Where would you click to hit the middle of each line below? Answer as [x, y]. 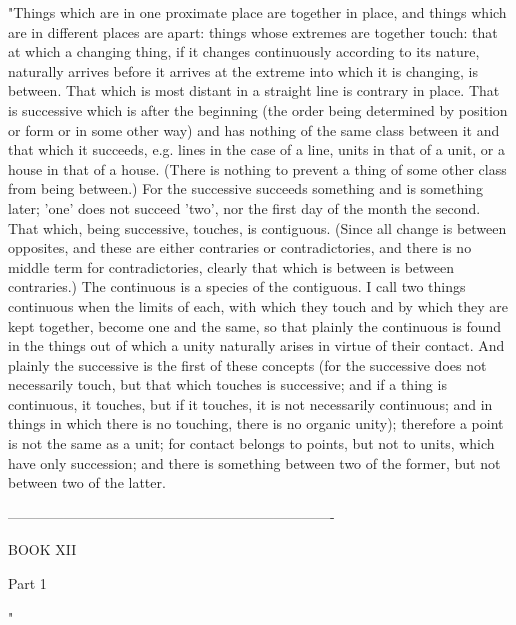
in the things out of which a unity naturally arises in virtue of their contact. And [256, 345]
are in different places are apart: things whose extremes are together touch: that [253, 31]
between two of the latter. [87, 482]
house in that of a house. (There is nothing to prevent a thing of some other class [257, 168]
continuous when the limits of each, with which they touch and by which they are [258, 305]
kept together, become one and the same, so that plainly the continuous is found [255, 325]
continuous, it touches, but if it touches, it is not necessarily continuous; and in [250, 403]
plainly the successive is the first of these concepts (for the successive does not [247, 364]
